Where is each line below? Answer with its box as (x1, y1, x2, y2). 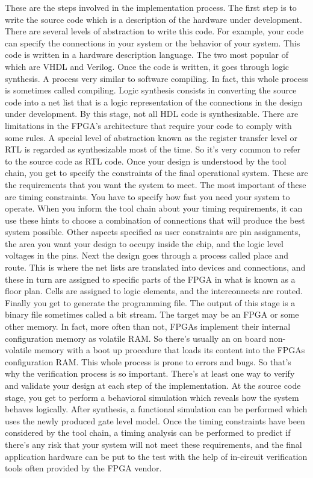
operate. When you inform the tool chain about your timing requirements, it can (5, 202, 303, 215)
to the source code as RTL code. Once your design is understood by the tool (5, 154, 287, 167)
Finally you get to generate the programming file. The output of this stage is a (5, 296, 296, 309)
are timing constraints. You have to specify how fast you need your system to (5, 190, 290, 203)
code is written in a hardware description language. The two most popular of (5, 48, 288, 61)
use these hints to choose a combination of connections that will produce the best (5, 213, 305, 226)
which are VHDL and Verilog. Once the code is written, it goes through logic (5, 60, 290, 72)
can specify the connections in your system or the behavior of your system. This (5, 36, 300, 49)
